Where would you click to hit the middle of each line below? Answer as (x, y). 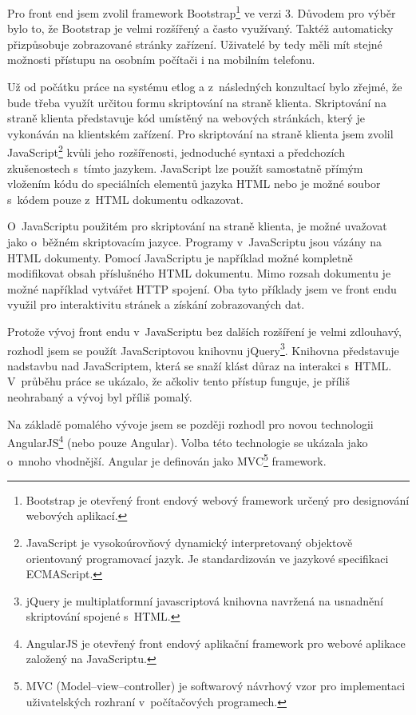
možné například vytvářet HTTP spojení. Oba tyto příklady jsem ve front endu (202, 288)
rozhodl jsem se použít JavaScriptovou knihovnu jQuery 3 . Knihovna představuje (203, 349)
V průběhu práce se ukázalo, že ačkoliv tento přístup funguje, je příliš (178, 381)
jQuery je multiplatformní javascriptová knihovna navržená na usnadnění (205, 600)
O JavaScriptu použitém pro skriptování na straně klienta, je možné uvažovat (197, 226)
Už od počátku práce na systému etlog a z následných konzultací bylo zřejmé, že (205, 87)
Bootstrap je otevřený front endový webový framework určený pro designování (218, 499)
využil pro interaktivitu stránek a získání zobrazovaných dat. (156, 304)
